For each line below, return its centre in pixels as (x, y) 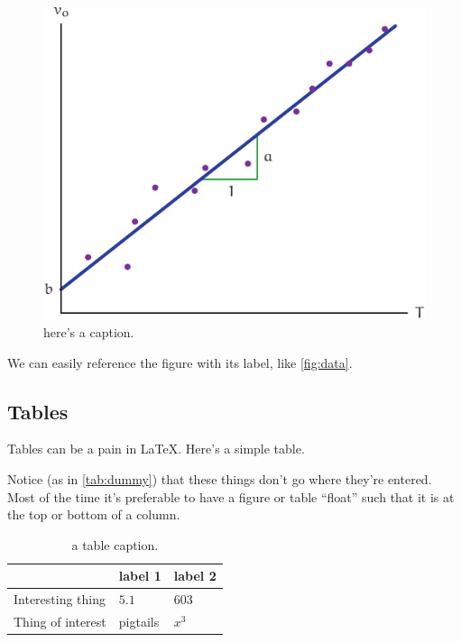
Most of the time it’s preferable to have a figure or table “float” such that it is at (231, 496)
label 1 (140, 576)
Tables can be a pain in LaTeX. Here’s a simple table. (156, 449)
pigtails (139, 621)
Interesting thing (60, 599)
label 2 (195, 576)
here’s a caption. (89, 331)
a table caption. (115, 544)
